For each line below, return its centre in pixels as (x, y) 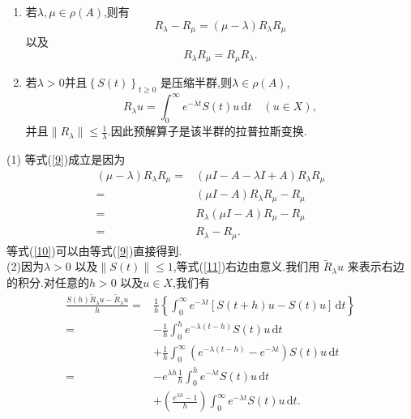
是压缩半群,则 (196, 82)
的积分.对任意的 (48, 282)
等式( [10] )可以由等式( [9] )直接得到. (94, 250)
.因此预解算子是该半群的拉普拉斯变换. (207, 131)
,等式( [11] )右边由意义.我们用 (246, 266)
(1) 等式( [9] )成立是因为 (66, 159)
